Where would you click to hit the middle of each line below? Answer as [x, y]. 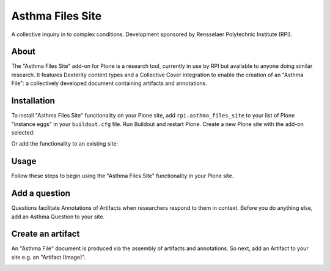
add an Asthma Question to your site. [58, 217]
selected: [23, 132]
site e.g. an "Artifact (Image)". [49, 257]
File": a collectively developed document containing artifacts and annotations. [109, 83]
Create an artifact [46, 234]
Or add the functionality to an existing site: [65, 144]
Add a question [41, 194]
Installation [33, 101]
